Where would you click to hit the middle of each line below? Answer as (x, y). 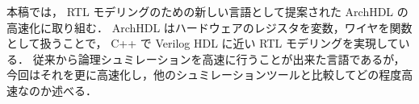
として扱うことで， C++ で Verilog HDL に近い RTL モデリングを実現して (203, 43)
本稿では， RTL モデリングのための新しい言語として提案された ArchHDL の (207, 11)
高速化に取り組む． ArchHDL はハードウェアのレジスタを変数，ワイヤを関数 (209, 27)
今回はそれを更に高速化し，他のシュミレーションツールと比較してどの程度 (204, 75)
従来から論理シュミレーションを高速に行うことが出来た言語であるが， (219, 58)
